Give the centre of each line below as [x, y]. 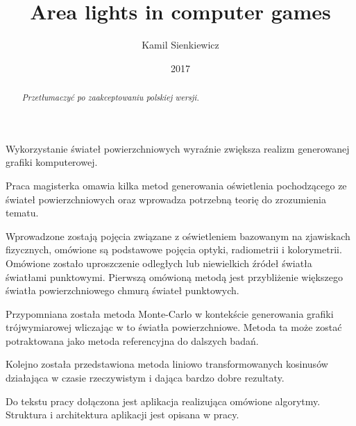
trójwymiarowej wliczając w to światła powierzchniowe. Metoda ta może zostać [174, 327]
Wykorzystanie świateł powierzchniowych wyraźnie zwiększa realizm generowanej [178, 148]
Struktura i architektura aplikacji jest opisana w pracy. [122, 415]
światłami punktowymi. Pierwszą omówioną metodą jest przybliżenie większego [174, 276]
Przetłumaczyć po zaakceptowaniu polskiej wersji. [110, 97]
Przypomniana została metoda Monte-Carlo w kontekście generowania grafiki [170, 313]
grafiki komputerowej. [52, 162]
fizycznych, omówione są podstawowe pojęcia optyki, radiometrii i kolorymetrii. [174, 249]
